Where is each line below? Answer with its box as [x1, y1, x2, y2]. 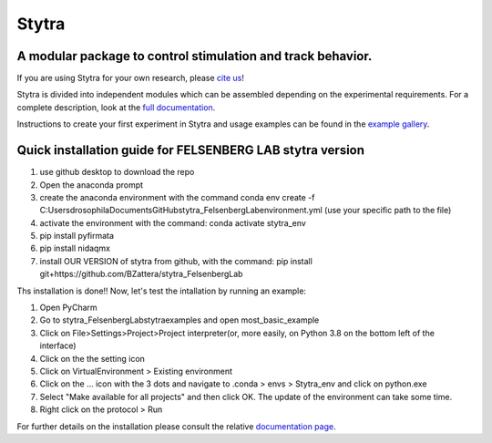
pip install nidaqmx [39, 242, 111, 254]
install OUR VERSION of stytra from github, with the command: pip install [39, 255, 313, 266]
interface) [39, 340, 77, 351]
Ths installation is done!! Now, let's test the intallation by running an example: [16, 285, 307, 296]
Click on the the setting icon [39, 353, 146, 364]
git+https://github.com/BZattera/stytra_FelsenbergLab [39, 269, 243, 280]
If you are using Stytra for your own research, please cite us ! [16, 73, 245, 84]
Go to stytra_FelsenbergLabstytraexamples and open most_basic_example [39, 314, 320, 325]
